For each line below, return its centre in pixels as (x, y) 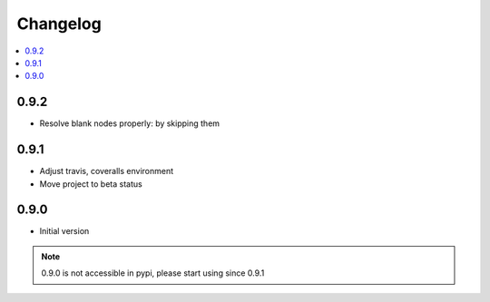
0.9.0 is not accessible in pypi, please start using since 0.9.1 (153, 273)
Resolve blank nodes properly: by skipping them (130, 123)
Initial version (64, 231)
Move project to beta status (91, 184)
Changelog (59, 24)
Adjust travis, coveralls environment (107, 171)
